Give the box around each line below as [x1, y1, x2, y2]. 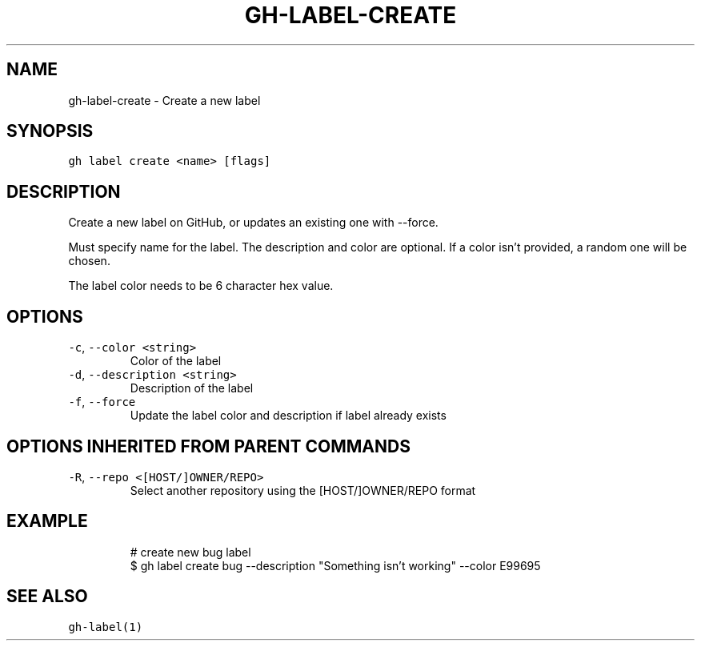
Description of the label [130, 381, 254, 396]
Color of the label [130, 354, 222, 368]
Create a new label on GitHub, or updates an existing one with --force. [68, 215, 439, 230]
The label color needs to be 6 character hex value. [68, 279, 334, 293]
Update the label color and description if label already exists [130, 408, 447, 423]
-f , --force [68, 395, 136, 409]
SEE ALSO [6, 586, 88, 607]
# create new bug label [130, 545, 251, 559]
